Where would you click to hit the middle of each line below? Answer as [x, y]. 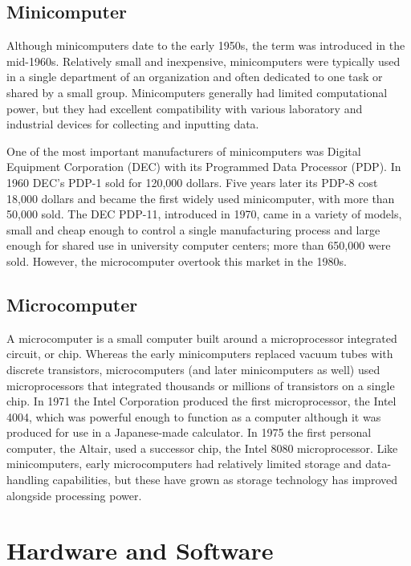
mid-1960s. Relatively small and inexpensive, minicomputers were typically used [203, 61]
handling [28, 480]
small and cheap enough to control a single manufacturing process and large [193, 229]
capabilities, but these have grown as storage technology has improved [225, 480]
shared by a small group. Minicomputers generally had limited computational [197, 92]
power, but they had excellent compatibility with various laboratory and [185, 108]
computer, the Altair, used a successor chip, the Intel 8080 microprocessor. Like [202, 448]
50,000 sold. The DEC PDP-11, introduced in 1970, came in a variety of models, [204, 214]
